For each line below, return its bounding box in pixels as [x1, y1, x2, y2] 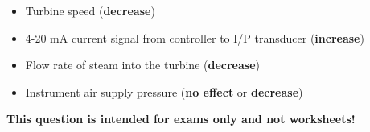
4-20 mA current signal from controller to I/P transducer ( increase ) [25, 29, 364, 46]
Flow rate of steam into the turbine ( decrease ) [25, 56, 260, 73]
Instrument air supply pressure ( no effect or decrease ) [25, 83, 303, 100]
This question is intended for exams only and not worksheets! [6, 110, 356, 127]
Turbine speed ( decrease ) [25, 2, 155, 19]
